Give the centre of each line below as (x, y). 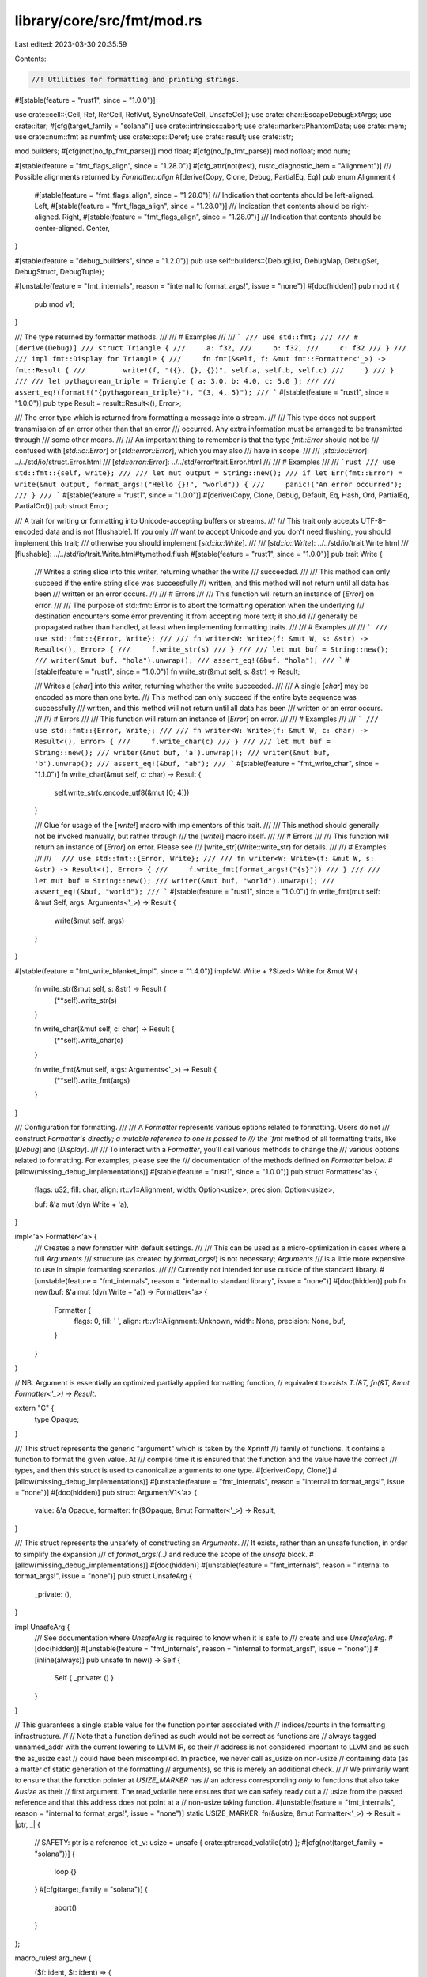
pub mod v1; (55, 304)
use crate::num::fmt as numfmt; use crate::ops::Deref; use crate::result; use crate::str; (154, 137)
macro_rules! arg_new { (53, 1958)
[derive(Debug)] (46, 348)
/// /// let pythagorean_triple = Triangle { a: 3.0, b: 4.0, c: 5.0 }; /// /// (175, 381)
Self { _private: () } (84, 1678)
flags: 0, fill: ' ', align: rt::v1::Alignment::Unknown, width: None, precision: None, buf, (210, 1321)
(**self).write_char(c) (89, 1040)
